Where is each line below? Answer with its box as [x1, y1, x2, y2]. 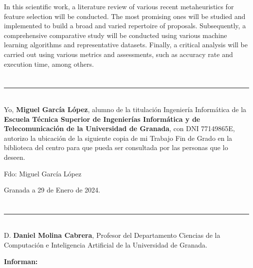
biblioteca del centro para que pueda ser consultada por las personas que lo [4, 142, 228, 153]
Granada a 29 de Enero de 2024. [4, 185, 100, 195]
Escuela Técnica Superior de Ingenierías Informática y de [4, 114, 200, 124]
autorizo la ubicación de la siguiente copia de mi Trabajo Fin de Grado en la [4, 133, 233, 143]
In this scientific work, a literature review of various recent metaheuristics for [4, 1, 234, 11]
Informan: [4, 256, 38, 266]
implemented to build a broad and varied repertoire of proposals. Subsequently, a [4, 20, 246, 31]
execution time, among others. [4, 58, 94, 69]
